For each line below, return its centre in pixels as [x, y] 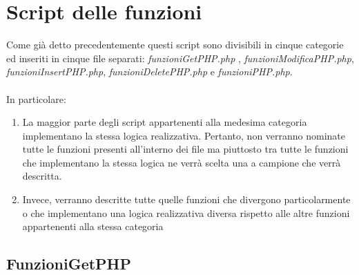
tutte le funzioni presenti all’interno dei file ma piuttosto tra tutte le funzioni [185, 149]
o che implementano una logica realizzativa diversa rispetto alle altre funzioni [186, 212]
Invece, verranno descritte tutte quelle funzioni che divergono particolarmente [186, 199]
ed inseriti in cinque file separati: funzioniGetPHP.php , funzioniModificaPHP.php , [180, 58]
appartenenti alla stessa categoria [93, 226]
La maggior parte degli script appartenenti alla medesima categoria [165, 122]
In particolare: [36, 98]
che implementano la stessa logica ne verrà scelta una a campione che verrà [182, 162]
